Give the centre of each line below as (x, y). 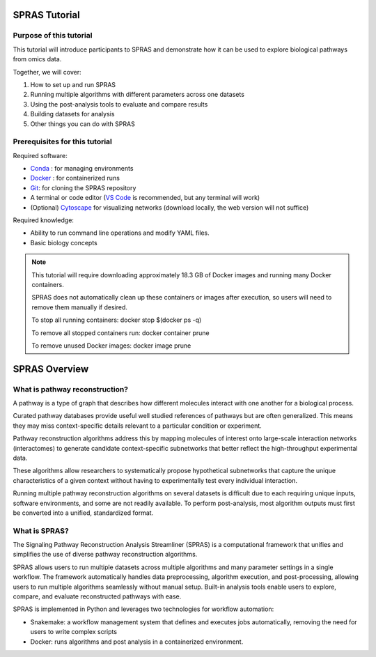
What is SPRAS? (41, 531)
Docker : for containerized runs (75, 178)
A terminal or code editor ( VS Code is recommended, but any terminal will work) (145, 198)
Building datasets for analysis (72, 114)
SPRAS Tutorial (46, 15)
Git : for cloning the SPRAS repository (83, 187)
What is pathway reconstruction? (71, 389)
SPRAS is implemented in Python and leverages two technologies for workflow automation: (143, 609)
